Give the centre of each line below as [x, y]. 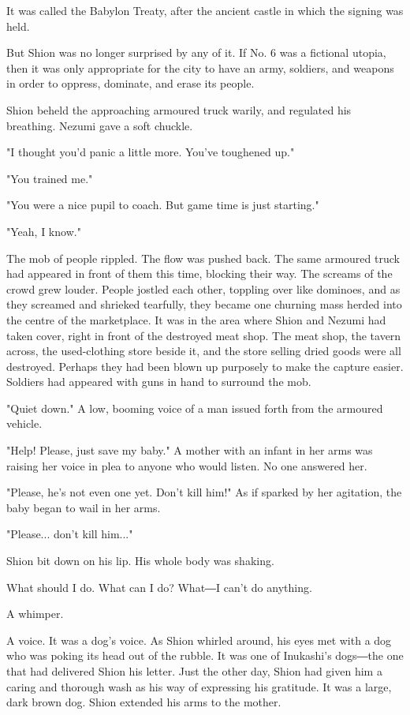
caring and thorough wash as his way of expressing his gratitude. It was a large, [199, 686]
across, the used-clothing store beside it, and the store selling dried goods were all [204, 351]
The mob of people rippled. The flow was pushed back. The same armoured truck [203, 258]
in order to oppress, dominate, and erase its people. [130, 83]
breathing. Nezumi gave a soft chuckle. [100, 125]
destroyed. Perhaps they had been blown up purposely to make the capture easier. [205, 366]
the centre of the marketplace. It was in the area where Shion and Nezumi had [196, 319]
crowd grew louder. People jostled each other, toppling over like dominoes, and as [203, 288]
